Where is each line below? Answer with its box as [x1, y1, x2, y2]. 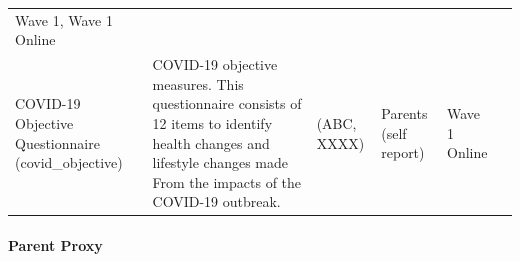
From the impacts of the [152, 171, 302, 192]
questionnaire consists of [152, 93, 302, 114]
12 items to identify [152, 112, 273, 133]
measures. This [152, 73, 244, 94]
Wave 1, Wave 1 [15, 9, 113, 30]
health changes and [152, 132, 270, 153]
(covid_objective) [15, 152, 123, 173]
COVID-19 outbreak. [152, 191, 281, 212]
